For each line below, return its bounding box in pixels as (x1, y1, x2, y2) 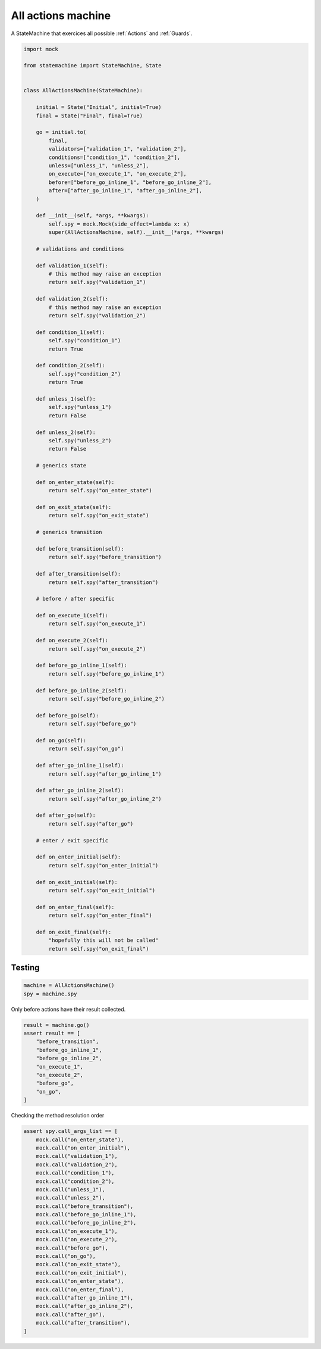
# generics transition (36, 529, 102, 536)
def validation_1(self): (36, 262, 109, 269)
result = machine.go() (23, 1022, 90, 1028)
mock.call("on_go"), (36, 1253, 96, 1260)
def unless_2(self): (36, 429, 96, 436)
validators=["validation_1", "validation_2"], (48, 146, 187, 152)
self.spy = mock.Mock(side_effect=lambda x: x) (48, 220, 190, 227)
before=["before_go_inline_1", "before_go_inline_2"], (48, 179, 212, 186)
